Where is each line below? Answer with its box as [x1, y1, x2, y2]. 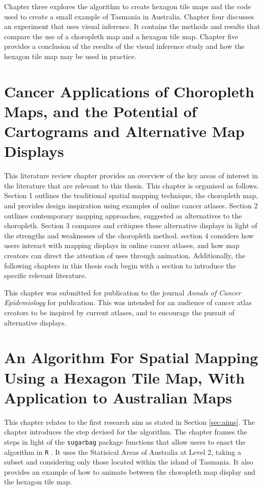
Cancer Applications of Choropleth [4, 80, 254, 101]
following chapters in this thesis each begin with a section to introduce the [4, 260, 236, 270]
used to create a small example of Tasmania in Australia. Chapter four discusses [4, 11, 254, 21]
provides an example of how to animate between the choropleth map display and [4, 466, 255, 477]
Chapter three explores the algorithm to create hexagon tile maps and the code [4, 1, 251, 11]
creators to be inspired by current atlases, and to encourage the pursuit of [4, 307, 234, 317]
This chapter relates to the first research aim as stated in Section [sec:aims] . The [4, 416, 255, 427]
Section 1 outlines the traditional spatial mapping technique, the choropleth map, [4, 190, 258, 201]
